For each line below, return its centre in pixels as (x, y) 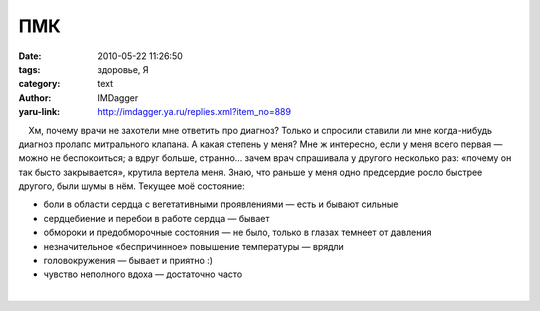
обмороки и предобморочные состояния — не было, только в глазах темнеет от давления (237, 232)
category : (39, 84)
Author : (35, 97)
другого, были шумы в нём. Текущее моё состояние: (131, 186)
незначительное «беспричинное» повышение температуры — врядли (193, 246)
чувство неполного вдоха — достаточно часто (143, 274)
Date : (30, 56)
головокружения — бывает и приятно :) (128, 261)
